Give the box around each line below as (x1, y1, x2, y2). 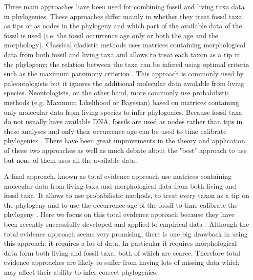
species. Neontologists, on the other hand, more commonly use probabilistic (4, 87, 230, 98)
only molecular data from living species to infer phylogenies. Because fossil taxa (4, 107, 242, 117)
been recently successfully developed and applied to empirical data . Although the (4, 219, 249, 229)
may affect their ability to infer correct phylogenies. (4, 267, 158, 277)
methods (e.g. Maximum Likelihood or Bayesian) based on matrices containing (4, 97, 239, 107)
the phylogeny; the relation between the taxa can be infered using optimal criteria (4, 59, 249, 69)
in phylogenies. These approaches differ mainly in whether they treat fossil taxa (4, 11, 242, 21)
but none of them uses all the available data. (4, 154, 137, 165)
